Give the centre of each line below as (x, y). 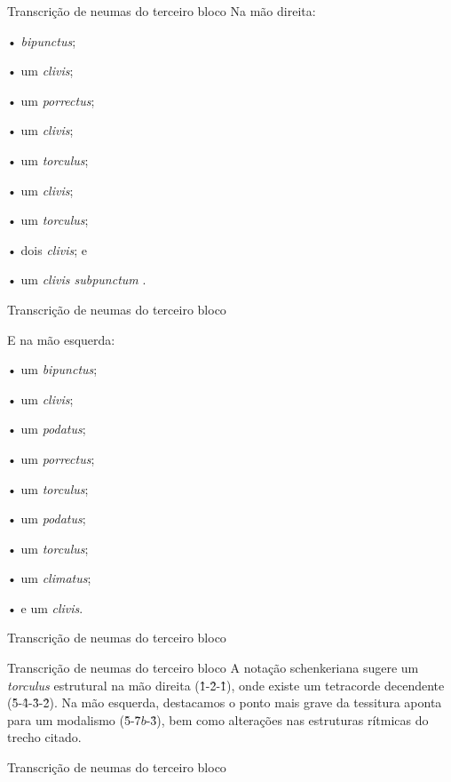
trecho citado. (44, 737)
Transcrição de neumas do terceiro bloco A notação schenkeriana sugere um (213, 668)
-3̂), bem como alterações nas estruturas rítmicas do (287, 719)
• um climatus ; (49, 578)
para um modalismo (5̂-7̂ (74, 719)
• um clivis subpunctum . (77, 279)
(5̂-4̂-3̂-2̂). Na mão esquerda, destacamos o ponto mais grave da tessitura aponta (225, 702)
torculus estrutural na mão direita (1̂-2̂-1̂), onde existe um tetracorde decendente (226, 685)
